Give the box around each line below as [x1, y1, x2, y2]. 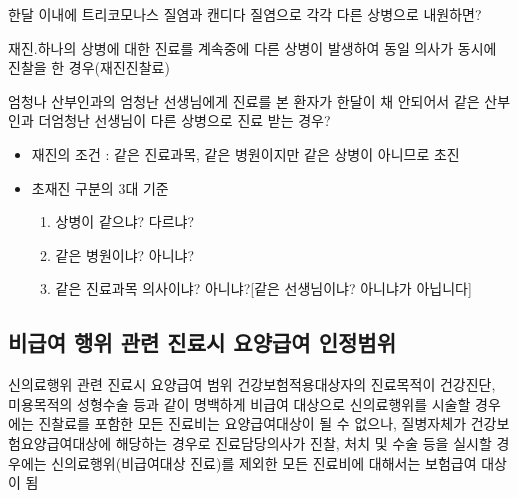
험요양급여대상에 [8, 432, 112, 453]
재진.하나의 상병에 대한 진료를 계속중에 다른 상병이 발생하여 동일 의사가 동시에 [8, 37, 497, 58]
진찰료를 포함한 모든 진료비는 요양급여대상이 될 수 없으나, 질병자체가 [38, 413, 467, 434]
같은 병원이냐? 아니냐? [55, 244, 195, 265]
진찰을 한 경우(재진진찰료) [8, 57, 170, 78]
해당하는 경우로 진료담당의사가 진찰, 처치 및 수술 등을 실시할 [115, 432, 492, 453]
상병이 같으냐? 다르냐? [55, 211, 195, 232]
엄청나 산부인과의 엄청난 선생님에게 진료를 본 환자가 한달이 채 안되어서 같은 [8, 90, 480, 111]
